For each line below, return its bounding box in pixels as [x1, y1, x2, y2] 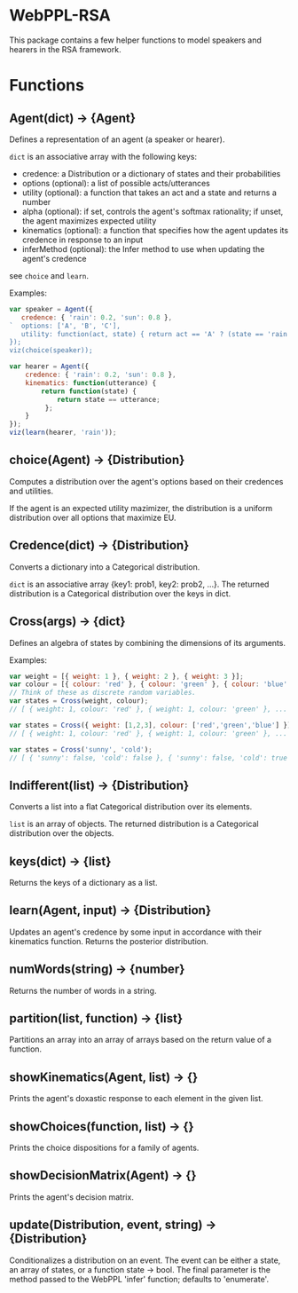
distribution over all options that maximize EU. [9, 512, 176, 523]
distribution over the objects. [9, 828, 114, 839]
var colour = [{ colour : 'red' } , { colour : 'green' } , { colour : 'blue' [9, 680, 288, 689]
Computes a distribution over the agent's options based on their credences [9, 476, 284, 486]
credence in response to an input [21, 234, 144, 245]
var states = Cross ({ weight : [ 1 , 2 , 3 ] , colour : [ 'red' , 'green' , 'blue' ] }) [9, 721, 292, 729]
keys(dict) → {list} [9, 854, 112, 869]
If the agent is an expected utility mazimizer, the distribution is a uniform [9, 502, 273, 513]
